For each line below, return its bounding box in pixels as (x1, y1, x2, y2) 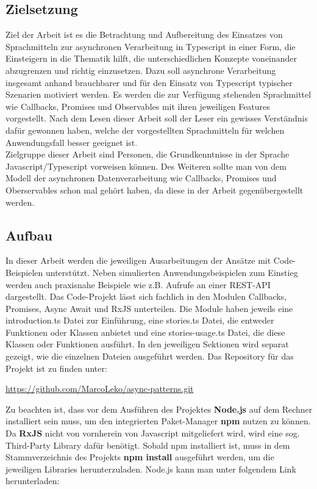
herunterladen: (5, 474, 60, 487)
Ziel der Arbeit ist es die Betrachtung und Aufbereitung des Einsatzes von (5, 28, 283, 41)
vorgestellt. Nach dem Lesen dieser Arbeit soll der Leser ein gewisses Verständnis (5, 112, 308, 125)
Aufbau (5, 225, 52, 244)
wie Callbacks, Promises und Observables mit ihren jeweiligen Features (5, 100, 270, 112)
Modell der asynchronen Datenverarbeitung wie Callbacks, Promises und (5, 172, 277, 184)
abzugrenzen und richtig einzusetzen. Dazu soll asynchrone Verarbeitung (5, 63, 276, 76)
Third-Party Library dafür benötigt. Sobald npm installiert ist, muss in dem (5, 438, 290, 451)
